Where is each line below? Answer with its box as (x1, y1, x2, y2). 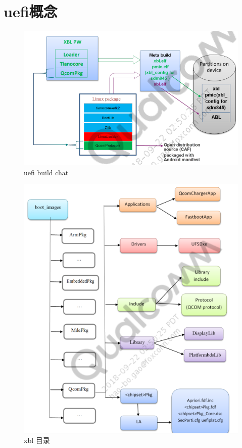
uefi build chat (24, 167, 69, 177)
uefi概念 (4, 1, 58, 22)
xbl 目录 (24, 435, 50, 445)
